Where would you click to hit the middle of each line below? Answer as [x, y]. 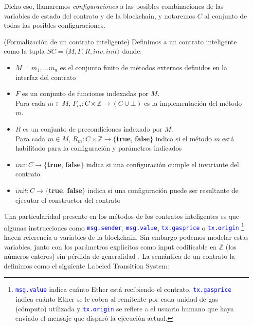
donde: [132, 51]
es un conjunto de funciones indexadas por [85, 93]
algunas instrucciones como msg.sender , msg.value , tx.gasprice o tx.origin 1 [124, 227]
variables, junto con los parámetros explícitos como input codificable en [110, 246]
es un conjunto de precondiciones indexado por [93, 128]
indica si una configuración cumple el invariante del [163, 164]
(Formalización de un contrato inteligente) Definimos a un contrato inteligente [120, 41]
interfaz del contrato [45, 77]
